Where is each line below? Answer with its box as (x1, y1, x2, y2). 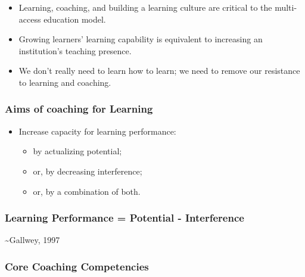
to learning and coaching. (18, 76, 111, 88)
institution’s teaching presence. (18, 44, 132, 57)
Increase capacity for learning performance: (18, 125, 176, 137)
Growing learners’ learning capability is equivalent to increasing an (18, 33, 263, 45)
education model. (43, 13, 106, 25)
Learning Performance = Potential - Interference (5, 210, 244, 225)
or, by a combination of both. (33, 185, 141, 197)
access (18, 13, 41, 25)
